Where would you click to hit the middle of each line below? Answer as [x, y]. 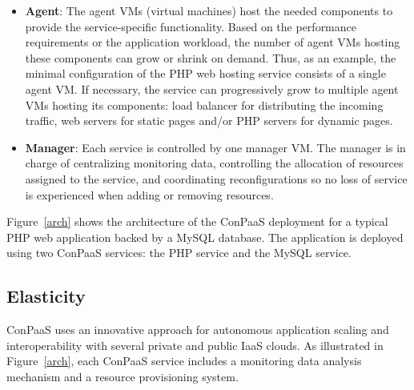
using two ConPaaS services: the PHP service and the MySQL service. [179, 253]
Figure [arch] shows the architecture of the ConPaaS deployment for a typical [197, 221]
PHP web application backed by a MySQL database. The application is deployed [205, 237]
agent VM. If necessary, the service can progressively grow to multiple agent [212, 88]
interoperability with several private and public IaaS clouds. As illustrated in [195, 345]
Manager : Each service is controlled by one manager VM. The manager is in [215, 147]
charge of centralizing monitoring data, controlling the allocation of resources [214, 163]
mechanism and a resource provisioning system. [123, 376]
